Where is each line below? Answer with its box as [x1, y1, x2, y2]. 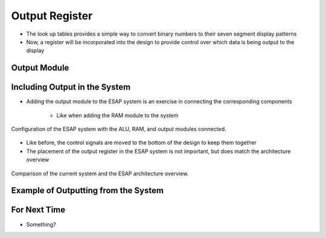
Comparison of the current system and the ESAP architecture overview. [11, 170, 189, 177]
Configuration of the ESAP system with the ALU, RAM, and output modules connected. [11, 126, 226, 133]
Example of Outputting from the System [11, 185, 164, 196]
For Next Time [11, 205, 66, 215]
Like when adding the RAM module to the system [56, 112, 179, 119]
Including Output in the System [11, 82, 131, 92]
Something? [26, 220, 57, 228]
